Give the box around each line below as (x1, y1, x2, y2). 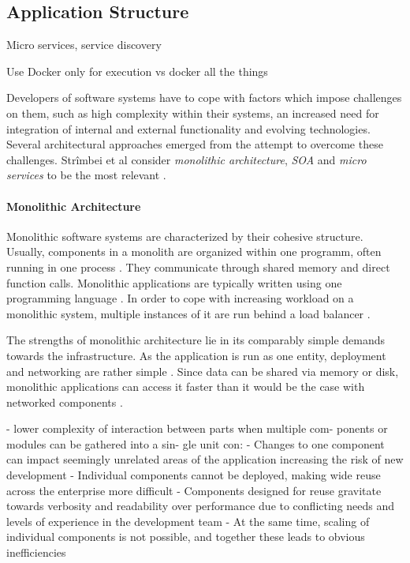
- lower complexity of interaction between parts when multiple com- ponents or (6, 420, 388, 437)
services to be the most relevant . (6, 167, 166, 183)
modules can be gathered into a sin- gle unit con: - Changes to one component (6, 435, 385, 452)
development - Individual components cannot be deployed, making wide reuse (6, 467, 381, 483)
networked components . (6, 393, 123, 410)
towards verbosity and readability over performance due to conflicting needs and (6, 497, 395, 514)
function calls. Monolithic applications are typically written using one (6, 274, 342, 291)
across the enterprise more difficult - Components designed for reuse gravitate (6, 482, 382, 498)
